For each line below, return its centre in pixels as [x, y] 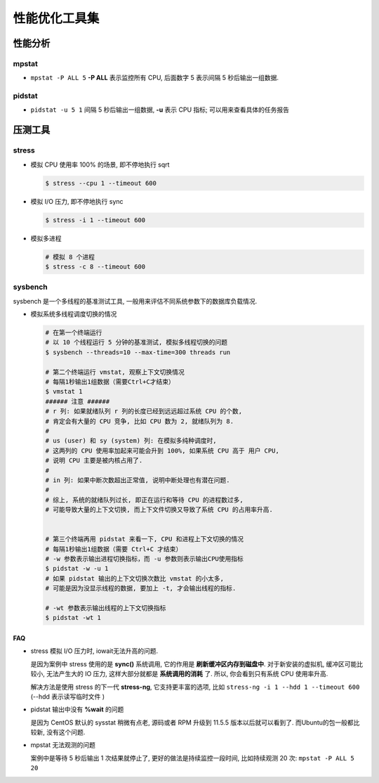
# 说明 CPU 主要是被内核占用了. [94, 461]
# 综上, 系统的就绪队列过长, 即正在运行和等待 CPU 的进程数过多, [144, 500]
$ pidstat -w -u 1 [77, 569]
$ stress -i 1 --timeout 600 [95, 220]
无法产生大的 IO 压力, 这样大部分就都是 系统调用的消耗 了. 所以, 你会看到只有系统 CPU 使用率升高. [187, 674]
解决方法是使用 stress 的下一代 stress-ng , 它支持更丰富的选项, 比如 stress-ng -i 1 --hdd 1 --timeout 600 [195, 687]
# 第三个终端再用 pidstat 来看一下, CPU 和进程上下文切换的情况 [144, 539]
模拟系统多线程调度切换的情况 [74, 314]
